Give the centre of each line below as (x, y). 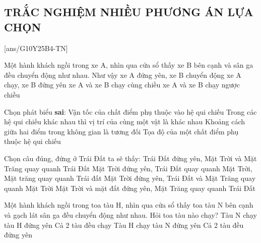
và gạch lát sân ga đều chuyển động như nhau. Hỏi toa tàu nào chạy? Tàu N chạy (130, 214)
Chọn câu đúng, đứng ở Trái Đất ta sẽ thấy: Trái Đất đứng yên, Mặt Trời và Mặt (130, 158)
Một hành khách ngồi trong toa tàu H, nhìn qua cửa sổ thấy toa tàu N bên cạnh (129, 205)
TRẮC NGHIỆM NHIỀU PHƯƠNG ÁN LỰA (129, 12)
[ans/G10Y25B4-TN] (36, 48)
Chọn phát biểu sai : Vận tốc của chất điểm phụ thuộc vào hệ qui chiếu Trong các (130, 111)
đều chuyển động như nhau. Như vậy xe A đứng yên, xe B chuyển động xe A (123, 75)
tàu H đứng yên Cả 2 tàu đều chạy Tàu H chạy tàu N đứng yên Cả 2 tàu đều (124, 225)
